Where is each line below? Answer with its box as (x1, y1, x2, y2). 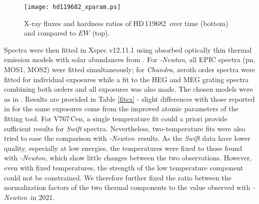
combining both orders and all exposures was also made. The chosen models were (4, 84, 253, 94)
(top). (92, 28, 110, 38)
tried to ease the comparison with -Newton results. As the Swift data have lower (4, 133, 250, 143)
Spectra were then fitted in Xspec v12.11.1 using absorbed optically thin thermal (4, 44, 252, 55)
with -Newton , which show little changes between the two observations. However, (4, 152, 252, 163)
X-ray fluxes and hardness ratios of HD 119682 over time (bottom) (24, 18, 228, 28)
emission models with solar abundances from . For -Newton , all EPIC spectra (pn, (4, 54, 255, 65)
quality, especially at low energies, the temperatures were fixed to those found (4, 142, 242, 153)
